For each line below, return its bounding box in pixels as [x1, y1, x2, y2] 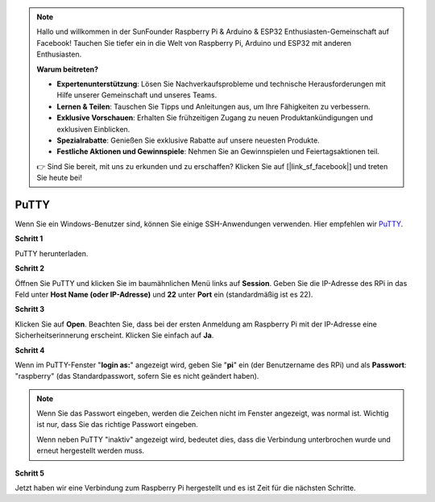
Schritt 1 [14, 234, 43, 243]
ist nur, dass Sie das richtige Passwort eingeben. [36, 420, 199, 429]
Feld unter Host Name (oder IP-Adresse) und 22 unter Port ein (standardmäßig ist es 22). [14, 289, 313, 299]
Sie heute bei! [36, 173, 82, 183]
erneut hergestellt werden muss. [36, 446, 145, 455]
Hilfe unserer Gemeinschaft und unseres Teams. [56, 90, 217, 100]
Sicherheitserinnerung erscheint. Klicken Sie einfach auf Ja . [14, 330, 214, 340]
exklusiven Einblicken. [56, 124, 130, 134]
